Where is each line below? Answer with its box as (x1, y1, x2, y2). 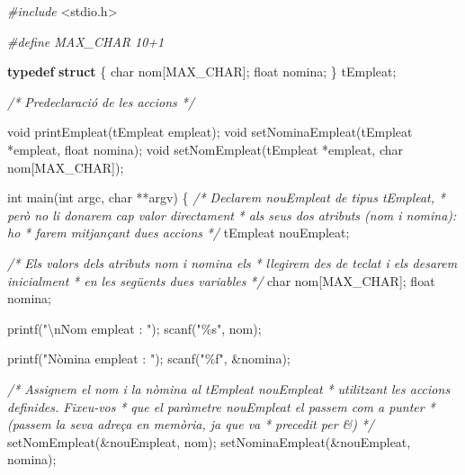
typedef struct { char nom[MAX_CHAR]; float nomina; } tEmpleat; (7, 62, 397, 81)
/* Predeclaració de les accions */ (7, 92, 195, 111)
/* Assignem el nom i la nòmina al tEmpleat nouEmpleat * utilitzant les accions (7, 379, 451, 398)
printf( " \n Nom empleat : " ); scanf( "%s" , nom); (7, 318, 262, 337)
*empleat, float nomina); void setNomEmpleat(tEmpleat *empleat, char (7, 139, 404, 158)
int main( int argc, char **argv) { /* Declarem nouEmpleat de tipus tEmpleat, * (7, 188, 445, 207)
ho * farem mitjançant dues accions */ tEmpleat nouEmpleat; (7, 223, 350, 242)
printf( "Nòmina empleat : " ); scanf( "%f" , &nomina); (7, 349, 291, 368)
